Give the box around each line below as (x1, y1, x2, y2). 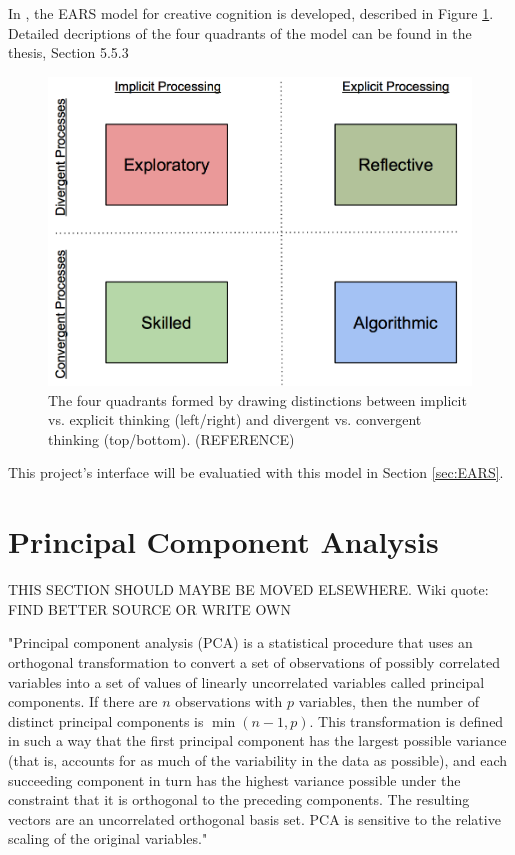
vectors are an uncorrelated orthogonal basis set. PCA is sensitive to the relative (8, 808, 501, 829)
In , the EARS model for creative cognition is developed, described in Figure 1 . (8, 3, 494, 23)
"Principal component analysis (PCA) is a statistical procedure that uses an (8, 632, 473, 653)
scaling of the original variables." (8, 828, 208, 849)
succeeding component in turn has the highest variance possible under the (8, 769, 461, 790)
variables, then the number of (298, 691, 479, 712)
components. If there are (8, 691, 158, 712)
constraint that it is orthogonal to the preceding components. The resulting (8, 789, 470, 810)
